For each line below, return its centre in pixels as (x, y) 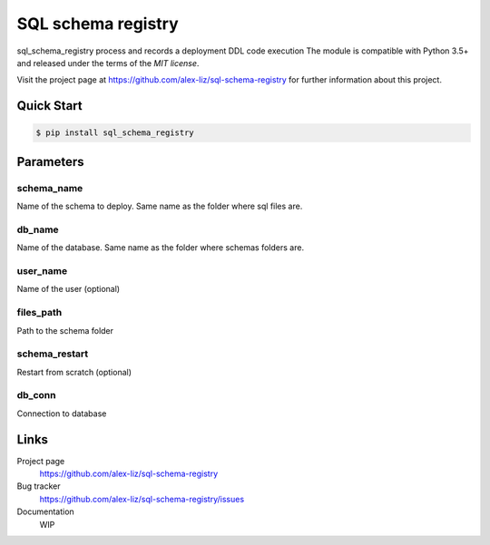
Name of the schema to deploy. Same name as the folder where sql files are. (160, 206)
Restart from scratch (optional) (74, 372)
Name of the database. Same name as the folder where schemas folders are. (160, 248)
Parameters (50, 162)
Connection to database (62, 414)
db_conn (36, 395)
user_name (42, 270)
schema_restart (53, 354)
